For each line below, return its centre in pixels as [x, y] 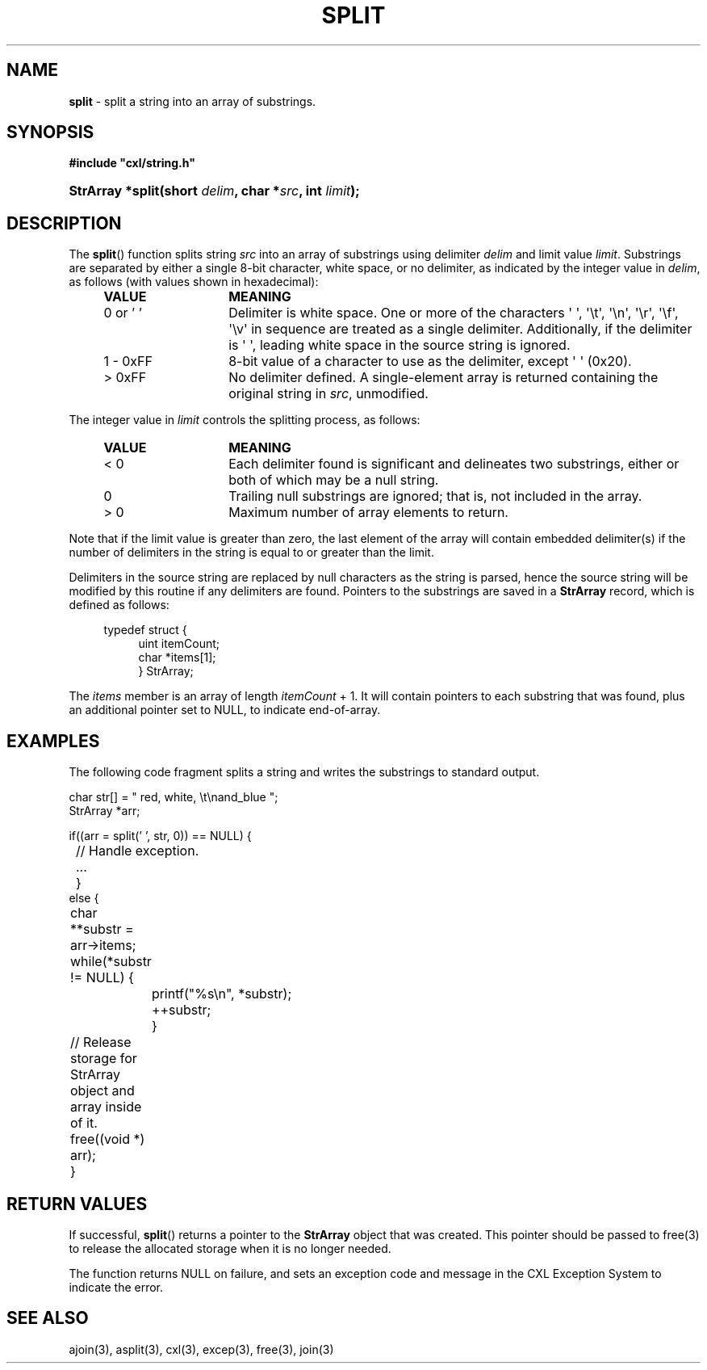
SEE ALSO [48, 1318]
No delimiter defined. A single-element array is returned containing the [443, 378]
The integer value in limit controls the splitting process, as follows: [245, 420]
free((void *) [108, 1139]
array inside [106, 1107]
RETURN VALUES [77, 1204]
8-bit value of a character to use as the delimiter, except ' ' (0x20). [430, 361]
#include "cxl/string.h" [132, 163]
